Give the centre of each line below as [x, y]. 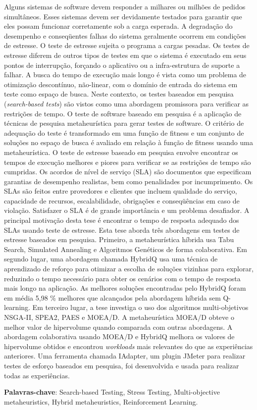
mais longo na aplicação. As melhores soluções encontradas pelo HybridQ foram [125, 288]
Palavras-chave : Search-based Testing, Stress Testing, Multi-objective [112, 392]
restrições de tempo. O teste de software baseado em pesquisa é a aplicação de [123, 113]
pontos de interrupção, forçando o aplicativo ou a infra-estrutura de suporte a [122, 65]
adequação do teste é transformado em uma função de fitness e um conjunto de [124, 132]
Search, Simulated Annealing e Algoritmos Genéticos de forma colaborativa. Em [126, 249]
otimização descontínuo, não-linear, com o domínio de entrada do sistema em [121, 84]
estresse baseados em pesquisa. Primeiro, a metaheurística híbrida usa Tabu [119, 239]
